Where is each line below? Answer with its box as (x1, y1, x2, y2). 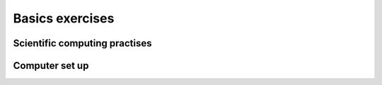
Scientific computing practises (13, 37, 152, 49)
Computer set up (13, 60, 89, 72)
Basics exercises (13, 11, 115, 26)
